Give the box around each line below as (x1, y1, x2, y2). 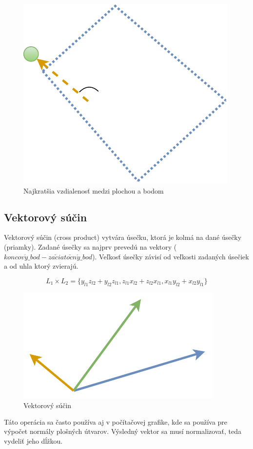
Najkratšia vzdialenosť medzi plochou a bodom (23, 185, 164, 195)
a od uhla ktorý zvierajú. (4, 261, 78, 271)
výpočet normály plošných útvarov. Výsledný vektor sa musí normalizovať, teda (4, 426, 241, 436)
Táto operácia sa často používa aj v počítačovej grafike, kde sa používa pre (4, 416, 228, 427)
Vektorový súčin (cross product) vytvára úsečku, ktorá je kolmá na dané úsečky (4, 232, 242, 242)
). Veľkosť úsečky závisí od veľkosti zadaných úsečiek (92, 251, 249, 261)
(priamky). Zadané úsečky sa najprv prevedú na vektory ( (4, 241, 177, 252)
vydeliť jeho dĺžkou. (4, 435, 63, 446)
